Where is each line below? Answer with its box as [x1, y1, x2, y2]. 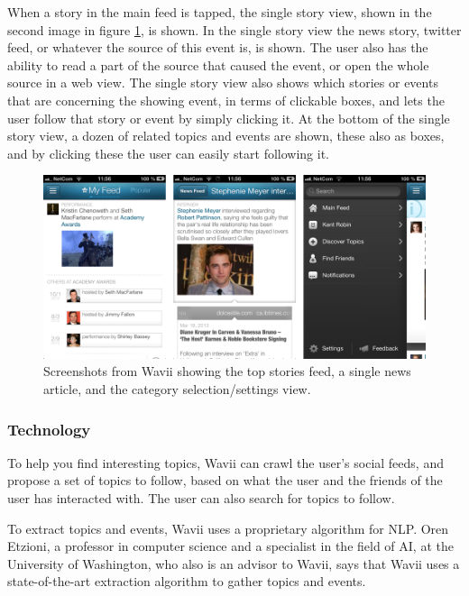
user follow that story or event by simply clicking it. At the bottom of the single [7, 108, 450, 127]
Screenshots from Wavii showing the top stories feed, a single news [43, 362, 411, 381]
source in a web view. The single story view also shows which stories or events [7, 73, 438, 92]
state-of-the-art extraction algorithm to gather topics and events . [7, 572, 366, 591]
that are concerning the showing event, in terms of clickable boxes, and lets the [7, 90, 445, 109]
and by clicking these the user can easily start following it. [7, 143, 329, 162]
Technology [7, 417, 91, 440]
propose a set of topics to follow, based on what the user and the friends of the [7, 471, 443, 490]
